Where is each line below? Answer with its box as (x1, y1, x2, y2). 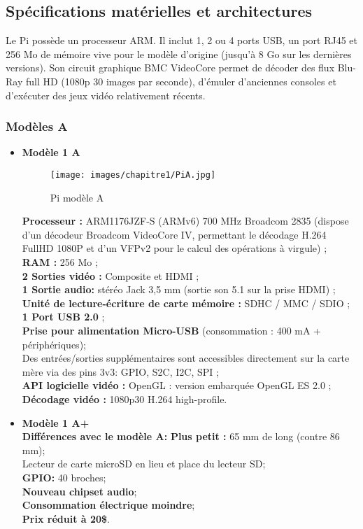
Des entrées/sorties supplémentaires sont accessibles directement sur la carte (22, 351, 350, 365)
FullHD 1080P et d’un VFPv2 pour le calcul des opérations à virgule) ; (22, 241, 327, 255)
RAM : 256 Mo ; (22, 255, 98, 269)
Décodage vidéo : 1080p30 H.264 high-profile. (22, 391, 227, 406)
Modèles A (6, 118, 68, 135)
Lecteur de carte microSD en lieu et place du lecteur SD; (22, 456, 266, 471)
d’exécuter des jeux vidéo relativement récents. (6, 87, 206, 102)
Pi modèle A (50, 190, 104, 204)
